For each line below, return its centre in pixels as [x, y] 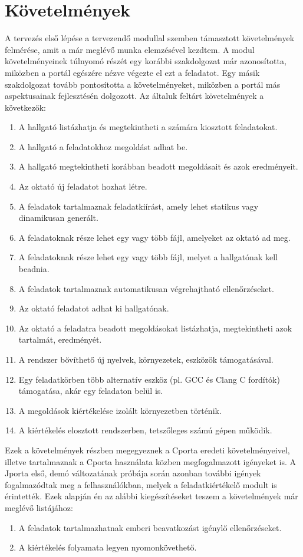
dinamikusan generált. [58, 218]
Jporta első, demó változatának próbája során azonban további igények [133, 473]
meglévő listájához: [39, 507]
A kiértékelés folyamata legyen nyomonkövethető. [108, 547]
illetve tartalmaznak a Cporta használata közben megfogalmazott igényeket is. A [151, 461]
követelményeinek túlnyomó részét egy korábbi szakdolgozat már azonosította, [146, 61]
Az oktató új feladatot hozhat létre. [83, 186]
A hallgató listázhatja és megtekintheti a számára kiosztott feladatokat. [148, 127]
